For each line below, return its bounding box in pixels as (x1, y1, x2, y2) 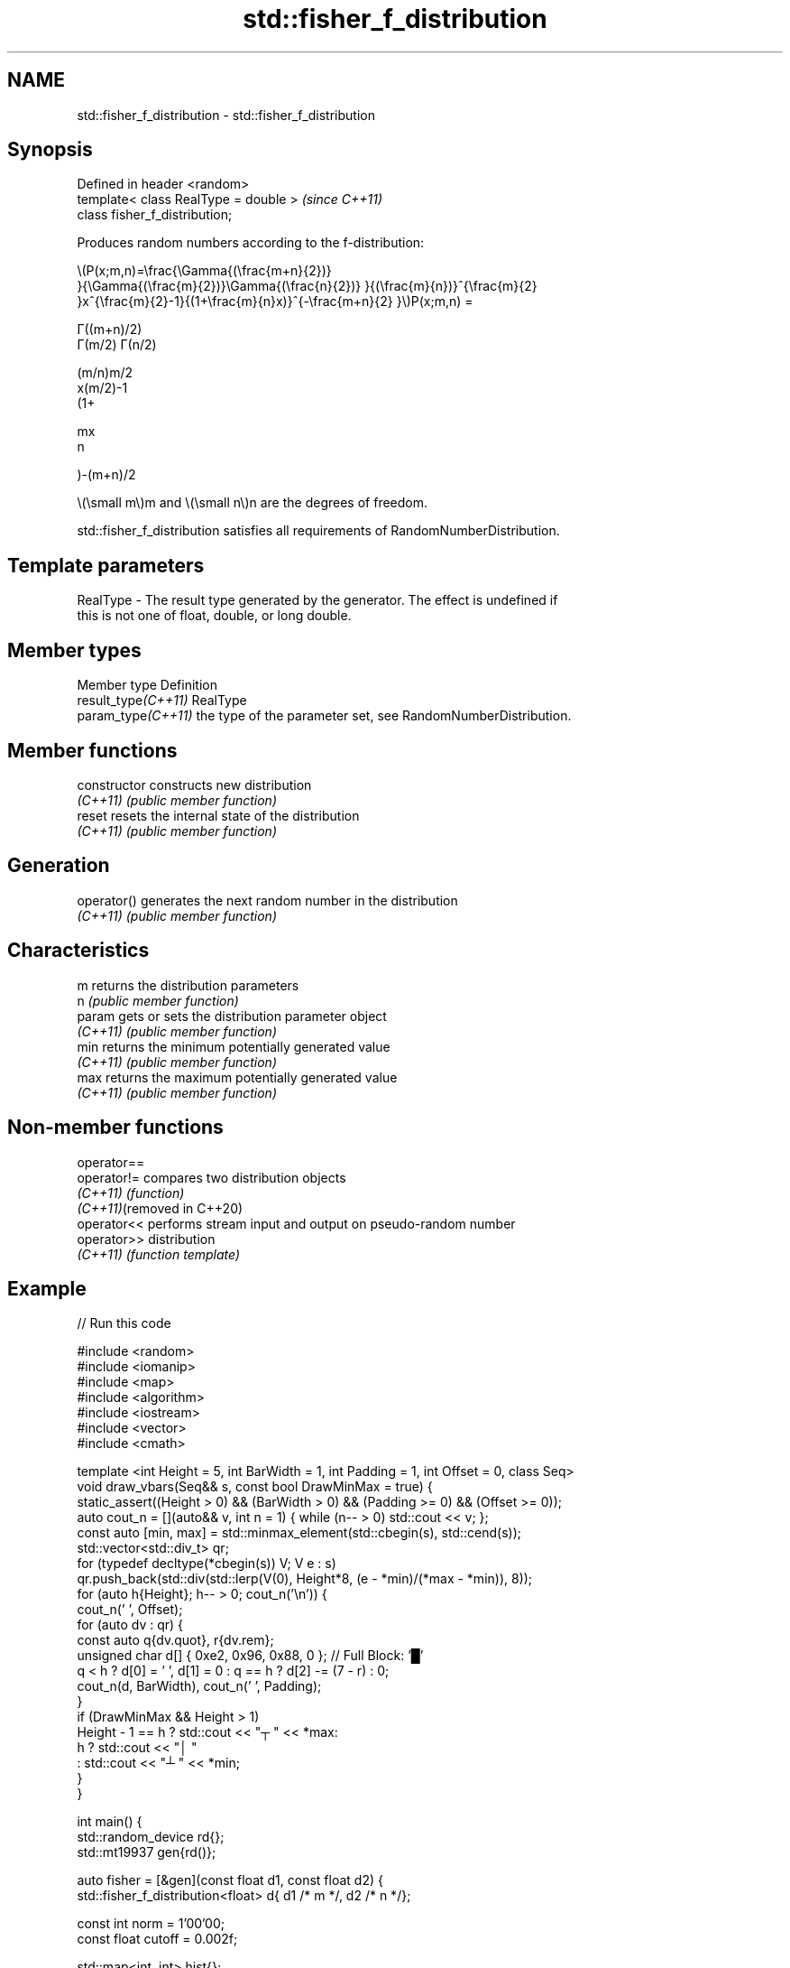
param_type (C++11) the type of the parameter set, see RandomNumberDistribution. (77, 708, 572, 724)
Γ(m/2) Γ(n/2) (77, 337, 157, 353)
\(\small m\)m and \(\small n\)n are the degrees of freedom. (77, 495, 428, 511)
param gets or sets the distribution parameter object (77, 1007, 387, 1024)
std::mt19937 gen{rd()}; (77, 1844, 216, 1861)
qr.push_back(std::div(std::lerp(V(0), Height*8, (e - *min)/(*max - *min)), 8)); (77, 1571, 533, 1587)
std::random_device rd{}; (77, 1829, 225, 1845)
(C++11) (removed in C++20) (77, 1200, 243, 1216)
